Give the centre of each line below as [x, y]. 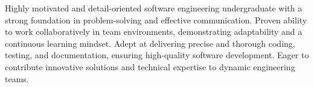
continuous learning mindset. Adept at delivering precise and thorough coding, [150, 43]
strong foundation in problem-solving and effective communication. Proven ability [156, 19]
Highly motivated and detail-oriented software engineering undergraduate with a [154, 8]
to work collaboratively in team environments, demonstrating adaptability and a [154, 31]
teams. [17, 78]
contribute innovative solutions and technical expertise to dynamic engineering [150, 66]
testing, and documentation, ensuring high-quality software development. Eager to [157, 55]
